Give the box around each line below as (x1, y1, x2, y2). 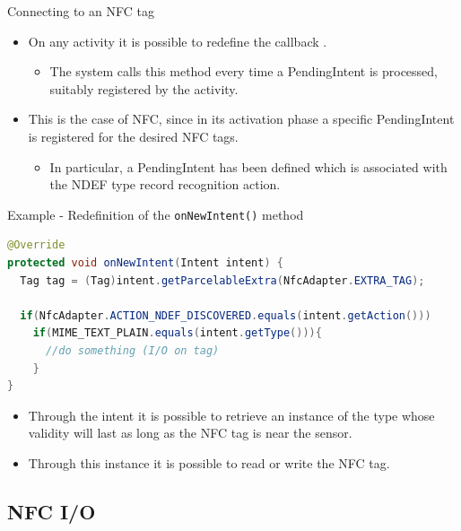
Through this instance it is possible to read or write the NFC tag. (28, 453, 390, 472)
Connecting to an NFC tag (7, 2, 154, 20)
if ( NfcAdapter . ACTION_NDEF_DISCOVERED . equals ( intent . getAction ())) (20, 309, 431, 322)
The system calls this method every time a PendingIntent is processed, (49, 62, 439, 81)
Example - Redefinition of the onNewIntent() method (7, 205, 304, 223)
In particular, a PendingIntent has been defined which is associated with (49, 157, 448, 176)
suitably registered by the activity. (49, 79, 239, 98)
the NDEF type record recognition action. (49, 175, 281, 194)
